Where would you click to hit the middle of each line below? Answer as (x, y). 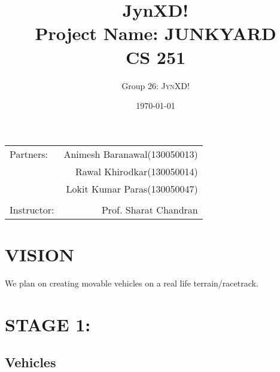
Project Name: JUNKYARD (156, 33)
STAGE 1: (48, 324)
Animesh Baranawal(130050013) (131, 154)
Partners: (29, 154)
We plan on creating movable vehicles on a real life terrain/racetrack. (132, 283)
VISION (40, 254)
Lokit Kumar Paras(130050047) (132, 188)
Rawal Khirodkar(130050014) (136, 171)
